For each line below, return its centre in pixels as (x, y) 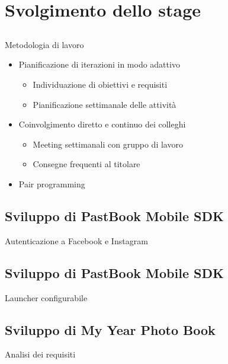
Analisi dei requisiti (40, 354)
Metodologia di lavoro (44, 44)
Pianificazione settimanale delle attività (105, 104)
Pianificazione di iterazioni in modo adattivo (99, 64)
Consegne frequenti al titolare (86, 164)
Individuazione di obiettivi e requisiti (100, 84)
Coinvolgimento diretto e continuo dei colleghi (102, 124)
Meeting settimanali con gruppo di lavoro (108, 144)
